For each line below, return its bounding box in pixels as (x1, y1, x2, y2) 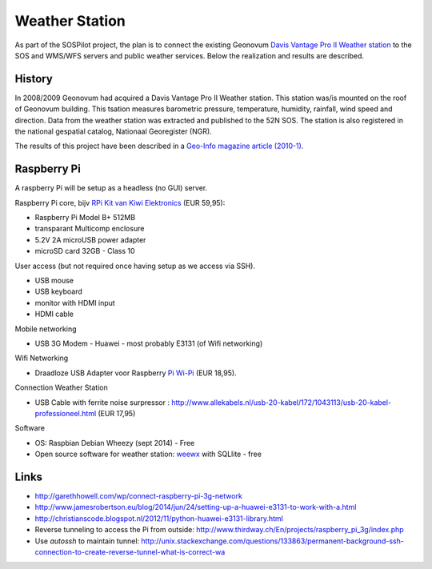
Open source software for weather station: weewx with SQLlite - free (34, 449, 262, 459)
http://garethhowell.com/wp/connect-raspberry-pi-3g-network (34, 491, 243, 501)
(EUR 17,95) (97, 408, 136, 418)
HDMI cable (34, 309, 74, 319)
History (14, 72, 54, 86)
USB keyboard (34, 287, 83, 296)
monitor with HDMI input (34, 298, 115, 307)
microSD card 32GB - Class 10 (34, 246, 135, 256)
